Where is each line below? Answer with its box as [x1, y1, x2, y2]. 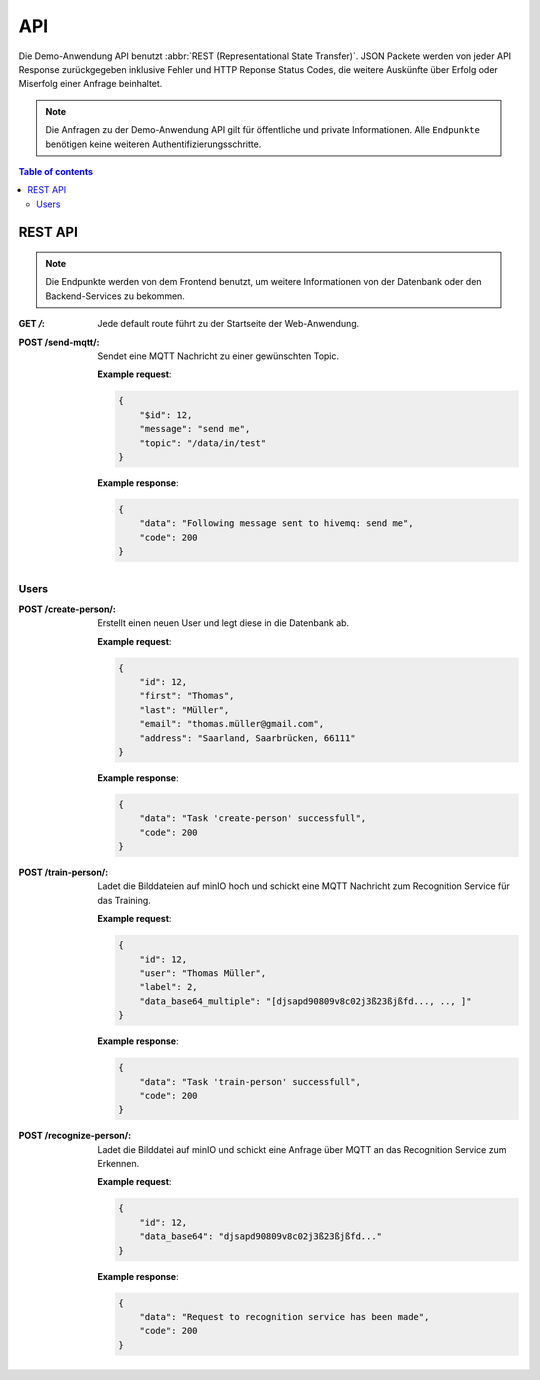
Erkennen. [97, 1158, 140, 1170]
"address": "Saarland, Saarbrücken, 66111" [139, 732, 356, 744]
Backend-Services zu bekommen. [45, 290, 185, 302]
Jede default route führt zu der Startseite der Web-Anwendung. [97, 318, 360, 330]
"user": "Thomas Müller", [139, 968, 267, 979]
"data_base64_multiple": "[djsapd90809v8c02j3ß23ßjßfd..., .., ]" [139, 995, 472, 1007]
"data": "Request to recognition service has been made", [139, 1311, 430, 1322]
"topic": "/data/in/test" [139, 437, 267, 449]
